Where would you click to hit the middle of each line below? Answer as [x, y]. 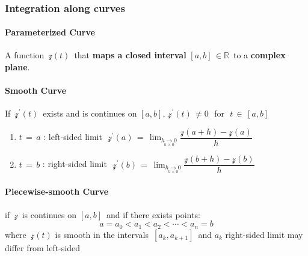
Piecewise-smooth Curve [57, 191]
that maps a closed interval [130, 55]
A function [25, 55]
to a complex [260, 55]
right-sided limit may [264, 234]
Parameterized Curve [50, 32]
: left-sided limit [73, 137]
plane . [17, 66]
